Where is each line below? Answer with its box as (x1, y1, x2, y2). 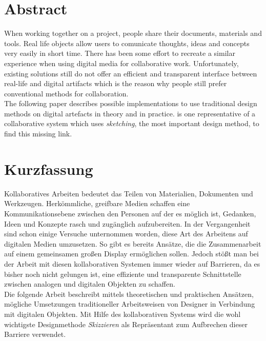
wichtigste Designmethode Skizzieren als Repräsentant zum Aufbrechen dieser (4, 318, 248, 329)
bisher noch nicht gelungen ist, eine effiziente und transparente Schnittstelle (4, 268, 241, 279)
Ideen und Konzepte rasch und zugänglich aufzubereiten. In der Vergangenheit (4, 218, 251, 229)
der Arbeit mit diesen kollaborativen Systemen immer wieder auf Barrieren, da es (4, 258, 260, 269)
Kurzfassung (4, 158, 93, 179)
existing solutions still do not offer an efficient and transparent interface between (4, 68, 257, 78)
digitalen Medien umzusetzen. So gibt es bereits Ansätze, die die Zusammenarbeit (4, 238, 261, 249)
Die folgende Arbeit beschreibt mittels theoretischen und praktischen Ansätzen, (4, 288, 254, 299)
